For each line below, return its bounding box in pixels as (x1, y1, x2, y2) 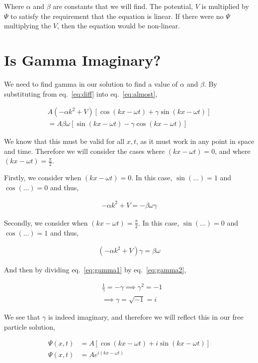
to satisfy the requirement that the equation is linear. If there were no (10, 10, 224, 21)
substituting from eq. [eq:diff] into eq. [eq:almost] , (4, 88, 158, 99)
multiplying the (4, 20, 51, 31)
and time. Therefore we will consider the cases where (4, 145, 165, 156)
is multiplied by (201, 1, 249, 11)
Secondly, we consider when (4, 217, 88, 228)
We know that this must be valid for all (4, 136, 125, 146)
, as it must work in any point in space (136, 136, 255, 146)
